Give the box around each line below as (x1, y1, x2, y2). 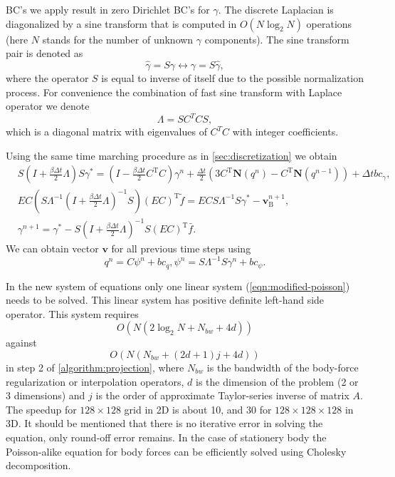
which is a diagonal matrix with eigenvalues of (6, 124, 207, 139)
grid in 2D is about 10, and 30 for (124, 401, 272, 416)
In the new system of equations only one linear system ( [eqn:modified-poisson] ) (6, 278, 350, 293)
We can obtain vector (6, 241, 99, 256)
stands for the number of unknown (42, 31, 194, 46)
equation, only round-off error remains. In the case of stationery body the (6, 429, 327, 444)
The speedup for (6, 401, 77, 416)
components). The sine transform (204, 31, 349, 46)
